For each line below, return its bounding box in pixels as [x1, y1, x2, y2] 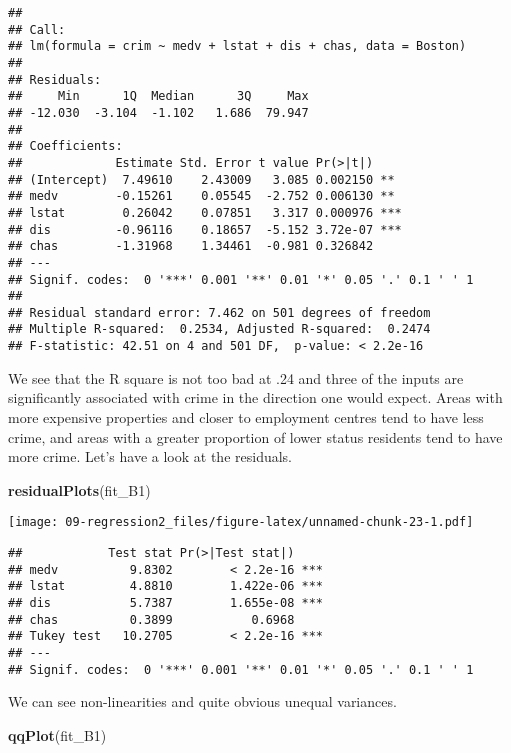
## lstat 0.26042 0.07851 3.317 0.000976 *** [8, 205, 402, 220]
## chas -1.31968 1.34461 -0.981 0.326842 [8, 239, 374, 254]
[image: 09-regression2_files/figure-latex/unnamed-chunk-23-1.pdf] [8, 515, 474, 530]
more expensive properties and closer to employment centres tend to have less [8, 406, 484, 427]
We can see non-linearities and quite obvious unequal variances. [8, 691, 397, 712]
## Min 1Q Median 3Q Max [8, 89, 309, 104]
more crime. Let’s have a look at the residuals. [8, 446, 293, 467]
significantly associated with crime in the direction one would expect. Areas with [8, 387, 503, 408]
